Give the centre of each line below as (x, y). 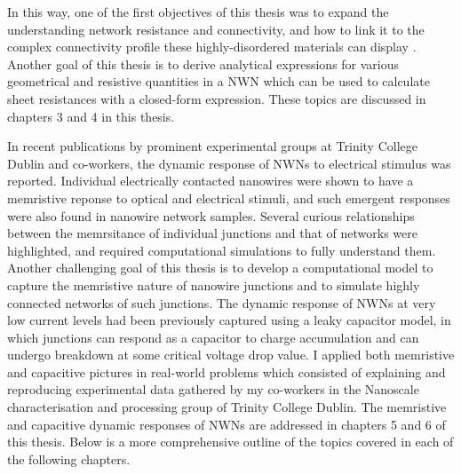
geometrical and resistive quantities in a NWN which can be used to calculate (219, 81)
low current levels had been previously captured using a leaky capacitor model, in (229, 320)
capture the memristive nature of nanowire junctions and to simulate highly (214, 284)
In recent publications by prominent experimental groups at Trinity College (212, 146)
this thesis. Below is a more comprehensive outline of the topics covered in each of (230, 442)
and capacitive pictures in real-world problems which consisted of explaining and (227, 371)
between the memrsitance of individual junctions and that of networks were (212, 233)
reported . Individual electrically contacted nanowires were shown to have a (211, 181)
